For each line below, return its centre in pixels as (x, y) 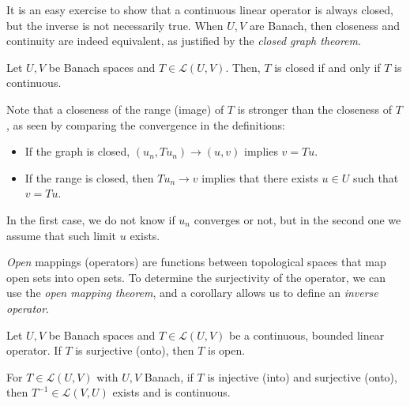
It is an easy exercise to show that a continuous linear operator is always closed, (200, 9)
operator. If (34, 350)
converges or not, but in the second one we (297, 219)
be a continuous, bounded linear (307, 335)
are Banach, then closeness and (325, 25)
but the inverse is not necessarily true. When (115, 25)
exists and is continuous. (171, 392)
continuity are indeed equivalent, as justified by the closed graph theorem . (184, 41)
